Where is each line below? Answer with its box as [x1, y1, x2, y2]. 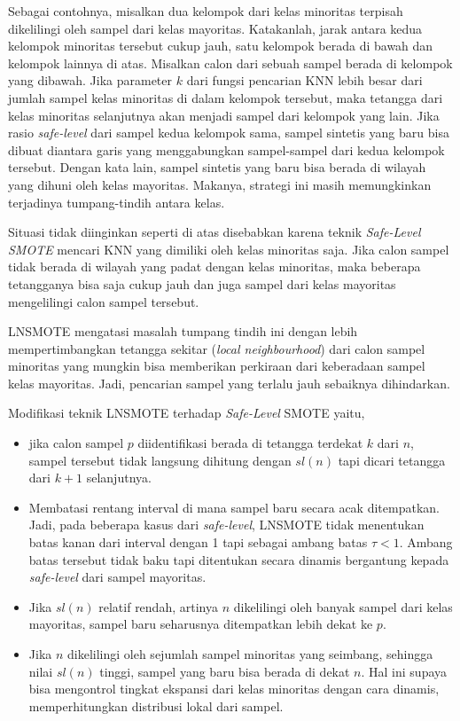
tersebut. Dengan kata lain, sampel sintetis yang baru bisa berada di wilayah [8, 158, 426, 176]
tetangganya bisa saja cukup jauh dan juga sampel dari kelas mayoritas [8, 274, 396, 293]
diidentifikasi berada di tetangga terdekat [137, 434, 363, 452]
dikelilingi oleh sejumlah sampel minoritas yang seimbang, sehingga [67, 645, 433, 662]
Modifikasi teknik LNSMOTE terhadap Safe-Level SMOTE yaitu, [8, 404, 365, 422]
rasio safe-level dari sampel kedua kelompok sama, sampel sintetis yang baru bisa [8, 123, 449, 142]
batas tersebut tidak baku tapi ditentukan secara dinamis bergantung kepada [28, 550, 449, 568]
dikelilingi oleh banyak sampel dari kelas [233, 597, 453, 615]
